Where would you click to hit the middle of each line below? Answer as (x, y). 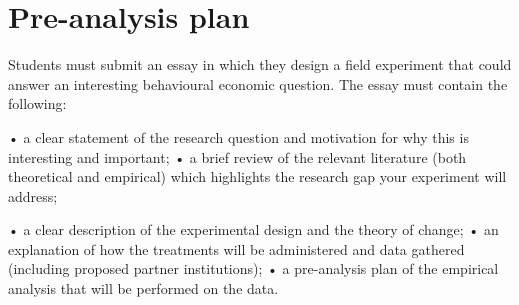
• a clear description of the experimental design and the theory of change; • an (253, 229)
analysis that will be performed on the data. (143, 288)
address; (33, 195)
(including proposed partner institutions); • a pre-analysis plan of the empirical (253, 268)
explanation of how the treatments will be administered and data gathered (236, 248)
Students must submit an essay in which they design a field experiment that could (260, 64)
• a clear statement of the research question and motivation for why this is (238, 136)
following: (37, 103)
